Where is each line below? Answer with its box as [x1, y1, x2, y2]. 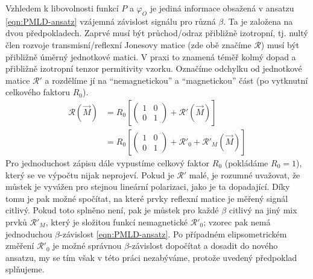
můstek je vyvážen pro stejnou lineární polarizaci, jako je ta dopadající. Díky [5, 180, 290, 193]
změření [5, 239, 34, 252]
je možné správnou [52, 239, 122, 252]
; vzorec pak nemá [203, 215, 271, 228]
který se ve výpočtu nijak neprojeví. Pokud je [5, 168, 174, 181]
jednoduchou [5, 227, 52, 240]
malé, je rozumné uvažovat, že [189, 168, 300, 181]
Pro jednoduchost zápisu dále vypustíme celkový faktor [5, 157, 210, 169]
